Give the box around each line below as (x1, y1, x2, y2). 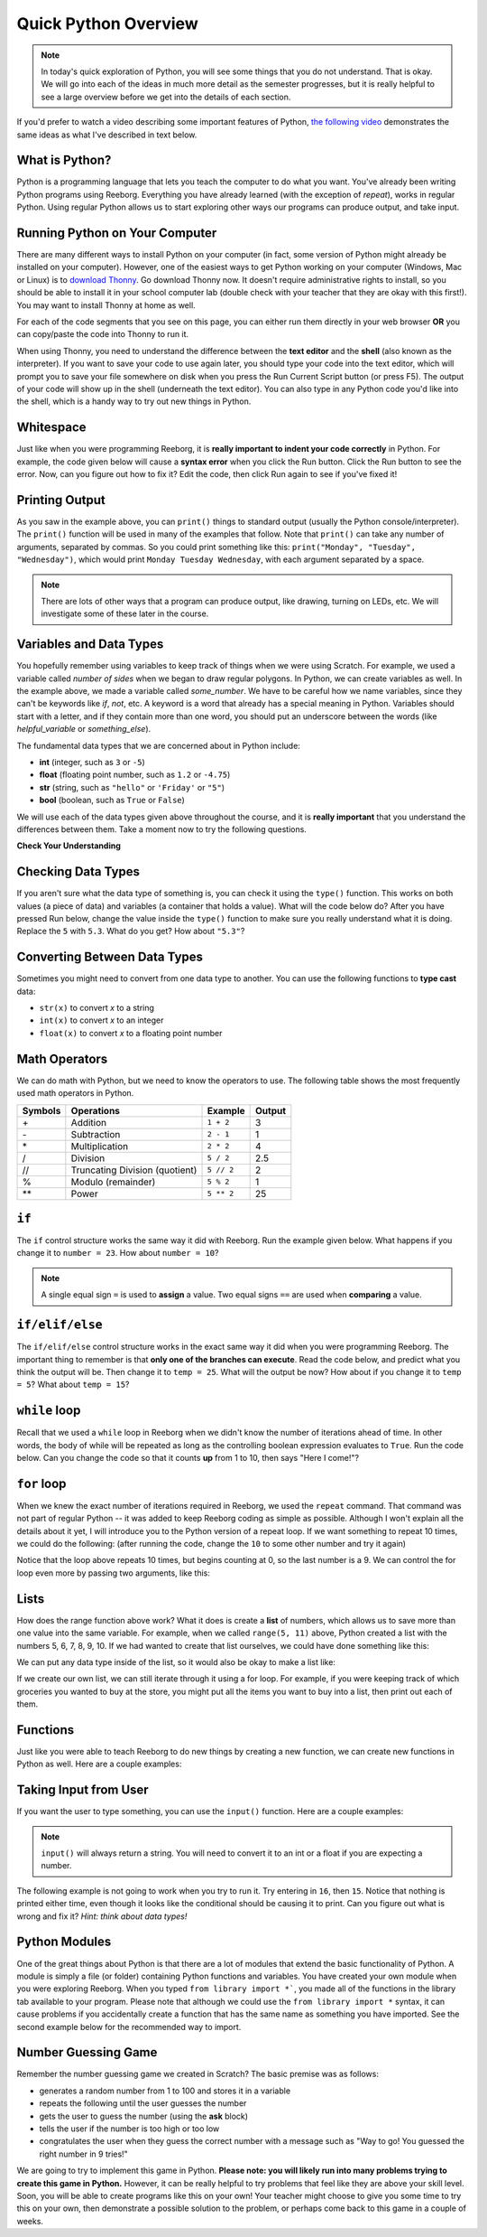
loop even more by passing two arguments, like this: (16, 1568, 211, 1578)
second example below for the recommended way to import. (16, 2021, 242, 2032)
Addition (70, 1116, 107, 1128)
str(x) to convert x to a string (39, 1003, 155, 1014)
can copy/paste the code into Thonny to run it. (16, 329, 189, 340)
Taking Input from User (16, 1783, 149, 1798)
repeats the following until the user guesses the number (39, 2098, 247, 2109)
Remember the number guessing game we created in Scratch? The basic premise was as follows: (16, 2069, 379, 2080)
